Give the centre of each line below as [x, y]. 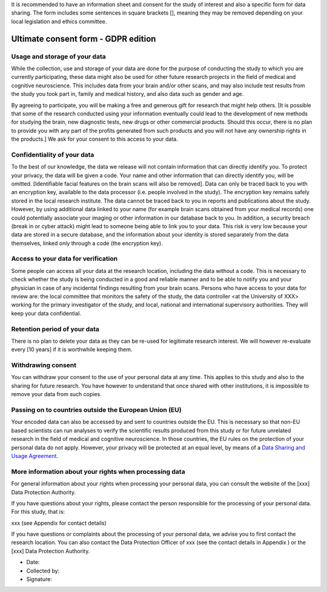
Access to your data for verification [64, 259]
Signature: [39, 579]
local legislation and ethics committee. [59, 21]
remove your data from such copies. [57, 394]
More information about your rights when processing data [98, 471]
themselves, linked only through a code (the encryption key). [87, 243]
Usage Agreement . [35, 456]
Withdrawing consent [44, 365]
